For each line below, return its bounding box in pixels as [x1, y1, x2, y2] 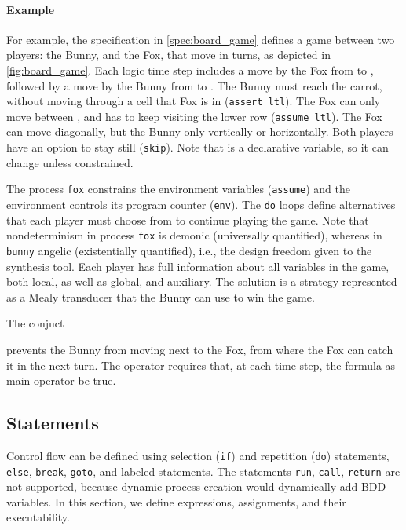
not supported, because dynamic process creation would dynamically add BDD [6, 478, 386, 495]
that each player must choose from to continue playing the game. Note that [6, 211, 369, 228]
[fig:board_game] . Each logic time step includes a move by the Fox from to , [6, 61, 374, 78]
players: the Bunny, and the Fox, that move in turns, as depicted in [6, 46, 331, 63]
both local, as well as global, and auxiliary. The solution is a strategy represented [6, 273, 397, 290]
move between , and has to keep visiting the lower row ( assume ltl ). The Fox [6, 108, 382, 124]
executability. [6, 509, 70, 525]
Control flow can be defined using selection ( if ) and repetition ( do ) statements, [6, 447, 390, 463]
